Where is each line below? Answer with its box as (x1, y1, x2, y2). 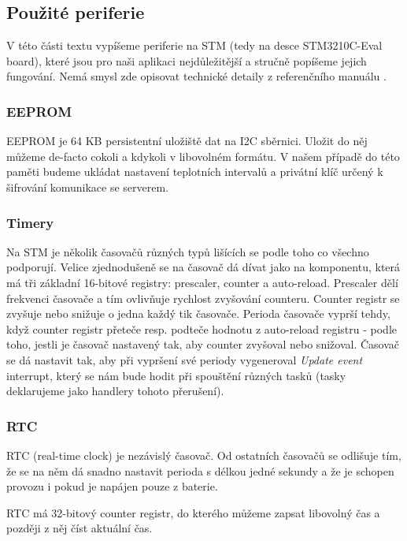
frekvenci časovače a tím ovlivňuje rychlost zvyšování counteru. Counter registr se (6, 289, 400, 306)
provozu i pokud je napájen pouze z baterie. (6, 478, 218, 494)
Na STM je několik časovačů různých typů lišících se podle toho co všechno (6, 243, 369, 259)
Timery (6, 212, 54, 232)
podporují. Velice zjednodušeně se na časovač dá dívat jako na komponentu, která (6, 259, 401, 275)
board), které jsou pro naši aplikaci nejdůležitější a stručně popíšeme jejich (6, 52, 367, 69)
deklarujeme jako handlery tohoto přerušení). (6, 382, 224, 399)
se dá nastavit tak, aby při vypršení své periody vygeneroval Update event (6, 351, 363, 368)
